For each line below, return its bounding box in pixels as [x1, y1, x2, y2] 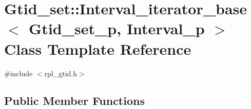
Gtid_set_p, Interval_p [29, 18, 205, 39]
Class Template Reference [4, 38, 191, 59]
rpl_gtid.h [44, 68, 78, 78]
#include [4, 68, 33, 78]
